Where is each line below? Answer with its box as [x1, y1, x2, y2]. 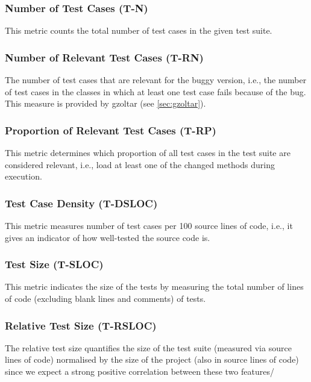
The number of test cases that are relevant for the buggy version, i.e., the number [5, 74, 307, 86]
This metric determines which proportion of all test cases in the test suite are [5, 146, 291, 159]
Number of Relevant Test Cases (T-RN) [5, 49, 204, 64]
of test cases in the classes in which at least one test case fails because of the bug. [5, 85, 306, 98]
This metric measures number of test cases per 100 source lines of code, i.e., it [5, 219, 293, 232]
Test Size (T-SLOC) [5, 257, 104, 272]
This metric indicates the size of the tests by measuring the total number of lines [5, 280, 304, 293]
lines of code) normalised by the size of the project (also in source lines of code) [5, 353, 299, 366]
